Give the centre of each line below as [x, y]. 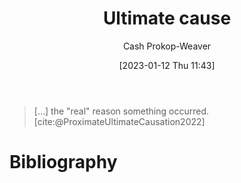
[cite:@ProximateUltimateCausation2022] [119, 121]
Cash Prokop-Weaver [167, 46]
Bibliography [63, 162]
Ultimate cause [167, 18]
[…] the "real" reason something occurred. [121, 111]
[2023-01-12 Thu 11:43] [167, 65]
